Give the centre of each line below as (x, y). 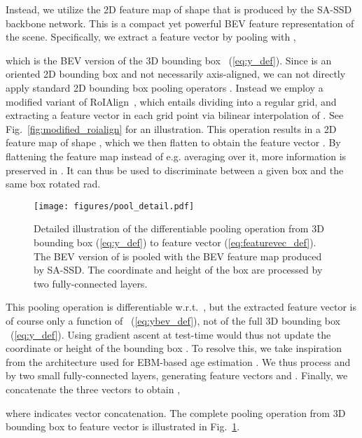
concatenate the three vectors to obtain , (93, 389)
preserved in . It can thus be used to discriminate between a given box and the (175, 170)
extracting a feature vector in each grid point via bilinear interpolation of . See (175, 115)
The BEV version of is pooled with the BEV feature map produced (178, 256)
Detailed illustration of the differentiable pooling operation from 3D (179, 228)
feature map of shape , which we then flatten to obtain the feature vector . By (173, 142)
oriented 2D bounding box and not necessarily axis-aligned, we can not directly (176, 74)
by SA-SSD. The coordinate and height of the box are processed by (178, 270)
